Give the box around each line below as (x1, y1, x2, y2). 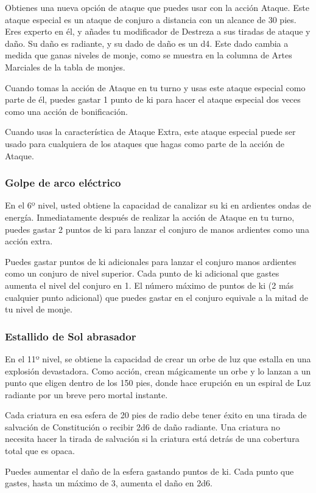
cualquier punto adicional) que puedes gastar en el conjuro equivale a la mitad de (5, 291, 309, 303)
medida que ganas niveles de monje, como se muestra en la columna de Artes (5, 49, 292, 61)
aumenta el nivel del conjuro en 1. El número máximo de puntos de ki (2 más (5, 278, 294, 291)
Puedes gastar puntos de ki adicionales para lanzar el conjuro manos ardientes (5, 255, 297, 267)
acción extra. (5, 235, 53, 247)
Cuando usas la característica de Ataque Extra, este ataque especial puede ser (5, 125, 296, 138)
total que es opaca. (5, 444, 75, 457)
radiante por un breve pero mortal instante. (5, 388, 168, 401)
